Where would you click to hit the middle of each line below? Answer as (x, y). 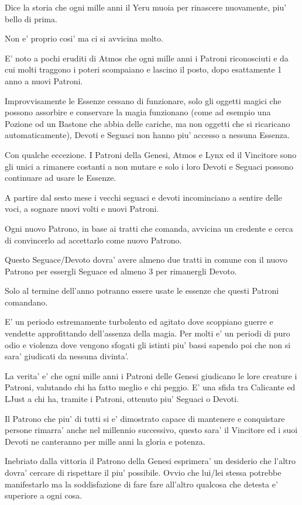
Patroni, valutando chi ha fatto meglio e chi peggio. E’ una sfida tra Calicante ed (150, 387)
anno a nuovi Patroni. (44, 80)
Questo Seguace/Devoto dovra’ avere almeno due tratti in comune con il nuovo (146, 260)
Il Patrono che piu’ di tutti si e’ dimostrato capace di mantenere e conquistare (145, 418)
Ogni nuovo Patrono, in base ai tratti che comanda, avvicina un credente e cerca (149, 228)
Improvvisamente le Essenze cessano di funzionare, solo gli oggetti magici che (143, 100)
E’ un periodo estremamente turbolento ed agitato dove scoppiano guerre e (139, 322)
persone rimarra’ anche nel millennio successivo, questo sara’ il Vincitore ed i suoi (151, 430)
